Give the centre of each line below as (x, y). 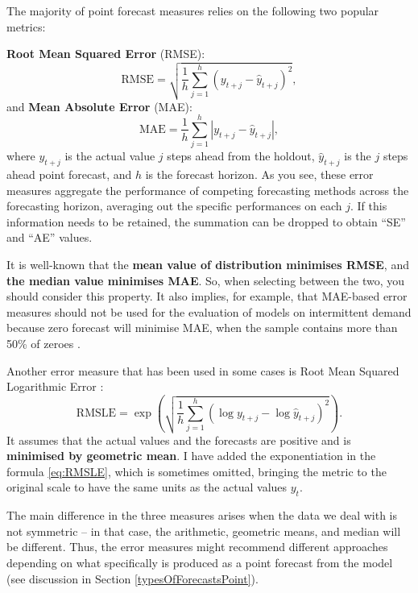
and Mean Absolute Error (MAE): (99, 106)
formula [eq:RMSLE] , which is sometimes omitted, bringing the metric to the (197, 471)
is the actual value (110, 156)
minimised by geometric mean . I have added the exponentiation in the (191, 456)
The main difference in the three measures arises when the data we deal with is (202, 515)
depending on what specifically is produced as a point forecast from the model (200, 562)
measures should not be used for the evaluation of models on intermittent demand (209, 311)
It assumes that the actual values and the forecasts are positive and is (179, 440)
